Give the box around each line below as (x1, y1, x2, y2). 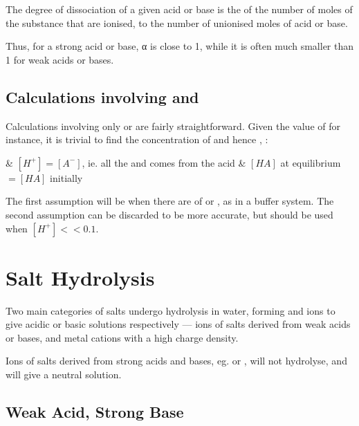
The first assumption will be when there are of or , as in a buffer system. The (6, 194, 334, 208)
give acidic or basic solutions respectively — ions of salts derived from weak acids (6, 317, 351, 331)
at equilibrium (280, 155, 341, 169)
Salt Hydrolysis (6, 263, 155, 291)
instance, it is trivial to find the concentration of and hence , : (6, 132, 268, 147)
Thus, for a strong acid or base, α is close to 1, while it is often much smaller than (6, 39, 354, 53)
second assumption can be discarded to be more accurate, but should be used (6, 207, 333, 221)
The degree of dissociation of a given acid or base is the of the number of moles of (6, 2, 353, 16)
